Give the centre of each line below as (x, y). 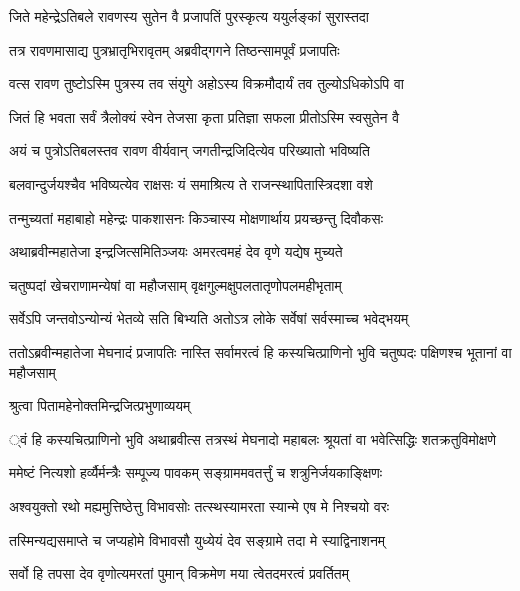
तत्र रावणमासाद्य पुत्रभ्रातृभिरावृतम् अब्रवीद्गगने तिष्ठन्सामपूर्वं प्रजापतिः (174, 49)
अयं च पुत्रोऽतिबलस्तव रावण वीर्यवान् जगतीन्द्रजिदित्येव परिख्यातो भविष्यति (189, 150)
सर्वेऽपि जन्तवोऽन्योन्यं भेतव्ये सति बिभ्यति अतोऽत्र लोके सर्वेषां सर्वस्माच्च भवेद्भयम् (209, 318)
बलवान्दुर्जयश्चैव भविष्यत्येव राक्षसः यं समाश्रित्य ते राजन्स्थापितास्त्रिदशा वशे (191, 183)
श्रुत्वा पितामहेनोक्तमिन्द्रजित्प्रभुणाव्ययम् (100, 405)
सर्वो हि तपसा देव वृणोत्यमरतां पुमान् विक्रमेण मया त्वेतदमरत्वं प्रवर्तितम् (179, 573)
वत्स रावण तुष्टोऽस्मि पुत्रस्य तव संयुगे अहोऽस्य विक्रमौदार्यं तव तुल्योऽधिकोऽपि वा (206, 83)
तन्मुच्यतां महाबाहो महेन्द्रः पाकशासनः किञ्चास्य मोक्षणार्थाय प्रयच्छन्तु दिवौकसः (196, 217)
